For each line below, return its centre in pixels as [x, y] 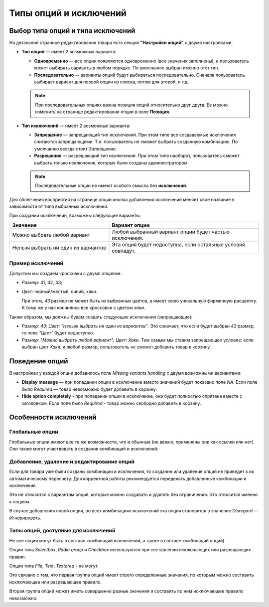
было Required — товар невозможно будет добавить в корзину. [89, 389]
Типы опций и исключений [68, 13]
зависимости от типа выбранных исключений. [59, 206]
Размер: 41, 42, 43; [42, 283]
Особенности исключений [53, 417]
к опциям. [20, 501]
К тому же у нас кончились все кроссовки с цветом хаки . [83, 308]
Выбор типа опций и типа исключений [72, 31]
